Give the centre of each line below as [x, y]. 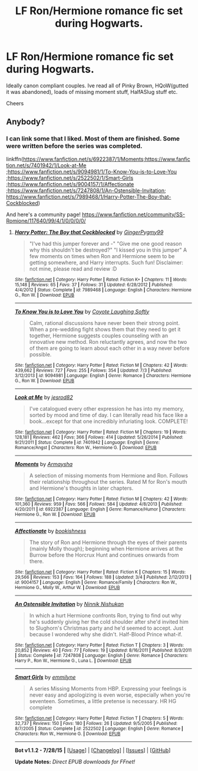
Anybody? [26, 122]
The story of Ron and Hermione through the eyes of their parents [108, 542]
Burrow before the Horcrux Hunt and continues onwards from [104, 555]
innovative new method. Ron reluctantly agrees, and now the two [108, 341]
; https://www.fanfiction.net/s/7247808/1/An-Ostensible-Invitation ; [86, 190]
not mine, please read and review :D [73, 269]
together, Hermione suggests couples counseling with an [99, 336]
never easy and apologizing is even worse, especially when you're [110, 695]
